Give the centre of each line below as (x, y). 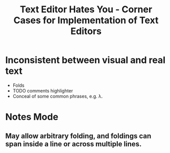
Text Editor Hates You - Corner (86, 9)
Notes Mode (32, 117)
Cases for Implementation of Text (86, 20)
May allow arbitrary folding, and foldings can (78, 136)
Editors (86, 31)
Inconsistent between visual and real (85, 60)
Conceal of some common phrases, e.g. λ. (58, 96)
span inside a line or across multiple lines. (73, 144)
